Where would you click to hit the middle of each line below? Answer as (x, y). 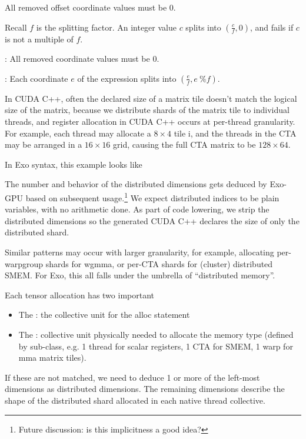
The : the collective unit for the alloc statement (104, 315)
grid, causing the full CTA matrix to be (184, 144)
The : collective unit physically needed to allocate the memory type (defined (156, 334)
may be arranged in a (44, 144)
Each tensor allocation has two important (79, 295)
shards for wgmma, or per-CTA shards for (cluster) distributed (159, 263)
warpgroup (24, 263)
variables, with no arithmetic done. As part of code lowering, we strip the (137, 209)
